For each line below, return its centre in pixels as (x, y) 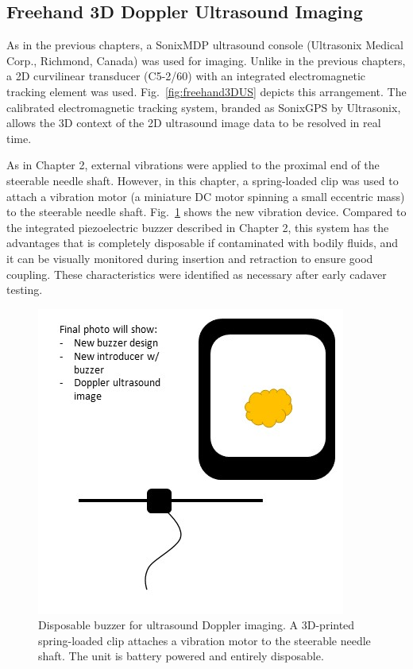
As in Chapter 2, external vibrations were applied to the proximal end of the (193, 165)
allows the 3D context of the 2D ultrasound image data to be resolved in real (194, 123)
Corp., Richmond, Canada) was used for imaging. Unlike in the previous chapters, (206, 60)
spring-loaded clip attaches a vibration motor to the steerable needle (205, 640)
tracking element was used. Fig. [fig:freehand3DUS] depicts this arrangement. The (206, 91)
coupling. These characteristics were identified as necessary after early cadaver (197, 274)
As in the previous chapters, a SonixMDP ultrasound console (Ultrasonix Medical (205, 45)
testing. (25, 290)
